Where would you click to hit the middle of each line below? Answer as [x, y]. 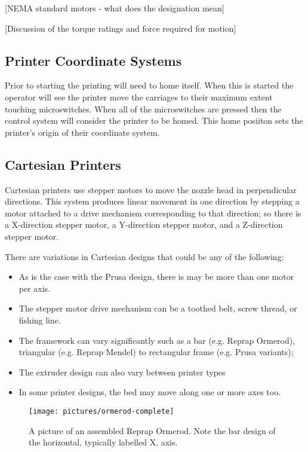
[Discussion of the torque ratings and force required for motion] [121, 28]
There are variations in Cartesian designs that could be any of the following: [144, 256]
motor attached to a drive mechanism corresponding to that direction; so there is [153, 213]
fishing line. [40, 320]
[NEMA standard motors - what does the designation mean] [115, 8]
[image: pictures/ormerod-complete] [101, 411]
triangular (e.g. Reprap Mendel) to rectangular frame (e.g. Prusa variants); [156, 352]
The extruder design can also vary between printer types [122, 372]
